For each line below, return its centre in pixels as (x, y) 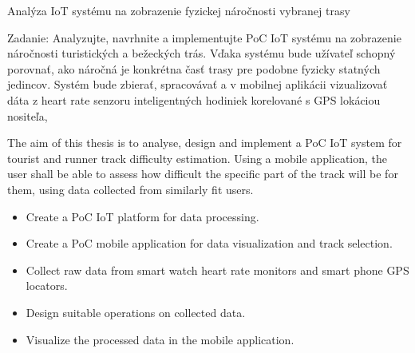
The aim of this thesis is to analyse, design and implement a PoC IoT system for (205, 143)
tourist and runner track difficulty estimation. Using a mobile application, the (198, 158)
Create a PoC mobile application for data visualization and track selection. (209, 243)
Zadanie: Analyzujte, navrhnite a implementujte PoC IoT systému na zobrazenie (204, 37)
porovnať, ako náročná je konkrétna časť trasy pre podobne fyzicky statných (194, 68)
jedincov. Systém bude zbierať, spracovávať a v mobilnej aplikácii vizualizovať (198, 84)
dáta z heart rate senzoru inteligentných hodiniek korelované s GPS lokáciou (194, 99)
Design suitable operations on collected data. (136, 312)
